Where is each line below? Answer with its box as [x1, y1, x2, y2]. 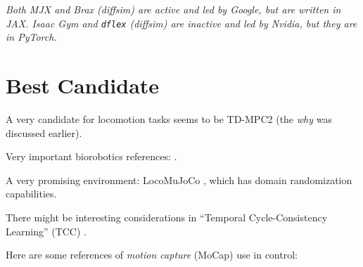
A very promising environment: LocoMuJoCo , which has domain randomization [6, 172, 352, 187]
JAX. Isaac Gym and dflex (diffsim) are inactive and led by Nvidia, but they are [6, 15, 357, 30]
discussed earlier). [6, 125, 82, 140]
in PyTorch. [6, 30, 57, 44]
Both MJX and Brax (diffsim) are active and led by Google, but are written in [6, 2, 341, 16]
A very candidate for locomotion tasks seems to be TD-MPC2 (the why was [6, 111, 332, 126]
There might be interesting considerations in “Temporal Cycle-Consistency [6, 209, 328, 224]
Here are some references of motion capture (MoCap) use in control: [6, 247, 298, 262]
